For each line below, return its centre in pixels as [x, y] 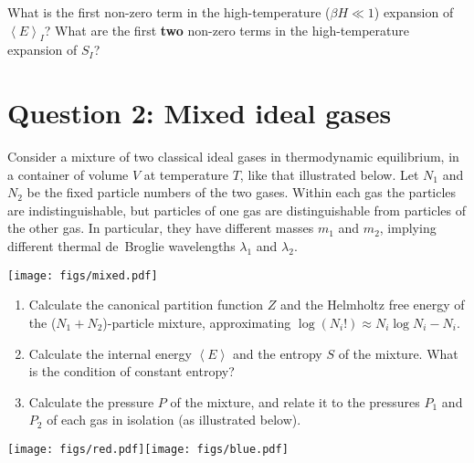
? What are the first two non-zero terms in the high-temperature [226, 30]
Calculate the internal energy [110, 353]
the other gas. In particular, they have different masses [161, 228]
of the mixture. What [398, 353]
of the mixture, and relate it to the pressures [295, 401]
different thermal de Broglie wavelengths [121, 246]
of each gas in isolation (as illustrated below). [174, 420]
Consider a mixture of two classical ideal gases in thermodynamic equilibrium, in [233, 157]
